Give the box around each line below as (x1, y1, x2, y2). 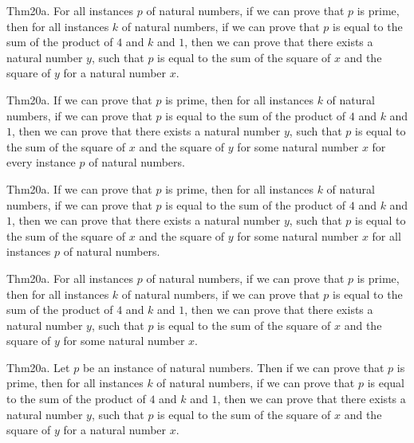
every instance (6, 154, 76, 171)
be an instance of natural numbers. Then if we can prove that (82, 359, 384, 375)
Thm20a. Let (6, 359, 70, 375)
